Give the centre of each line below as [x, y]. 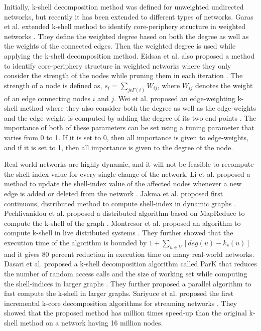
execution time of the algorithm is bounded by [76, 242]
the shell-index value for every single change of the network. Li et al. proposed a [127, 174]
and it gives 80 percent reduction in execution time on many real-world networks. [129, 254]
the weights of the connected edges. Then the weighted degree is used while [120, 46]
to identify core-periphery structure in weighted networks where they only [118, 65]
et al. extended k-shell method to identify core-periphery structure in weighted [125, 26]
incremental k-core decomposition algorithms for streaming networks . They [121, 303]
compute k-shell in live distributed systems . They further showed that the [119, 233]
